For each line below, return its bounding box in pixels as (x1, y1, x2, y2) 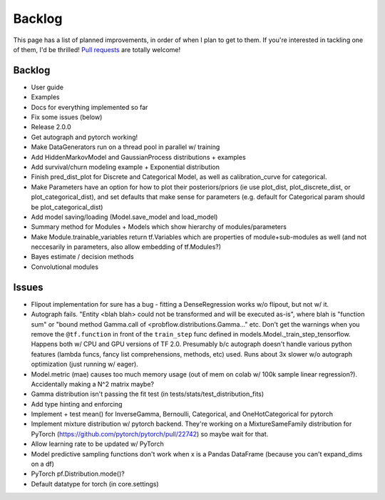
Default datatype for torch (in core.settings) (31, 479, 160, 488)
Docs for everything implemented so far (31, 103, 148, 111)
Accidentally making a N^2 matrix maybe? (31, 379, 155, 388)
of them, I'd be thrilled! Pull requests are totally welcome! (13, 45, 181, 53)
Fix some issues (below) (31, 113, 103, 121)
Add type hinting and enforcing (31, 399, 123, 408)
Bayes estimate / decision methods (31, 252, 135, 261)
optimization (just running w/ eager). (31, 360, 138, 369)
